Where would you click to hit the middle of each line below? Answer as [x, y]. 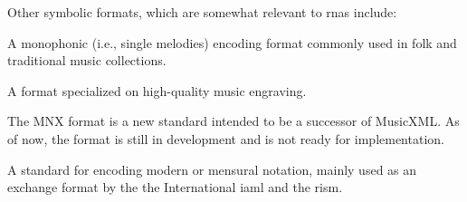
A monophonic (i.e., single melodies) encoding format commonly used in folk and [232, 42]
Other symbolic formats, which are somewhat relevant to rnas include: [202, 12]
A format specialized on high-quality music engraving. [157, 90]
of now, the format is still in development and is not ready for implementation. [226, 138]
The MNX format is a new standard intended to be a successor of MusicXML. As [233, 121]
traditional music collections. [87, 60]
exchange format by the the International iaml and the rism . [175, 187]
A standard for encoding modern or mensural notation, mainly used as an [212, 169]
